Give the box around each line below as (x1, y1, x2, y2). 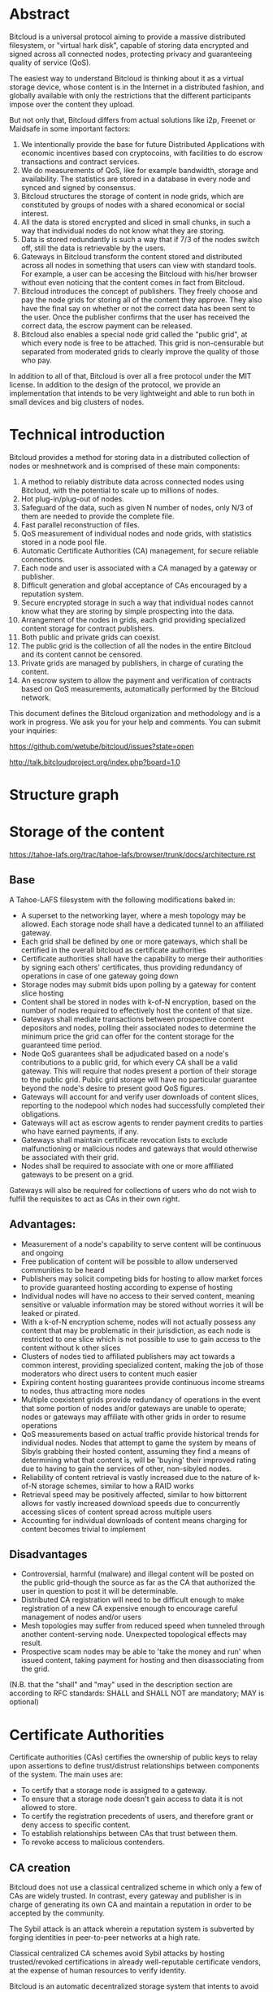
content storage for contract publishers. (20, 623, 155, 633)
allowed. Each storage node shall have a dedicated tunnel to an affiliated (20, 919, 264, 929)
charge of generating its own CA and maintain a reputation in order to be (9, 1899, 252, 1910)
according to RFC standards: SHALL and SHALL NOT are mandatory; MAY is (9, 1688, 265, 1699)
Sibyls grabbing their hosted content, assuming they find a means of (20, 1446, 250, 1456)
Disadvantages (9, 1547, 88, 1561)
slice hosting (20, 988, 64, 998)
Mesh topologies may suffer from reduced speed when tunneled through (20, 1621, 265, 1630)
